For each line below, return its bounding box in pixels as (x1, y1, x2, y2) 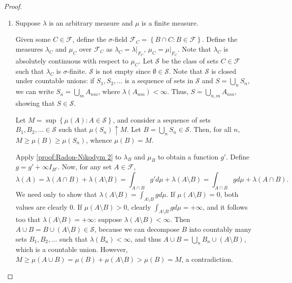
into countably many (189, 223, 252, 234)
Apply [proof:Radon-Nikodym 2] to (15, 151, 122, 161)
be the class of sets (162, 55, 219, 65)
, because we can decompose (94, 223, 180, 234)
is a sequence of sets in (125, 75, 194, 86)
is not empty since (96, 65, 151, 76)
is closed (211, 65, 236, 76)
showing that (15, 97, 55, 108)
